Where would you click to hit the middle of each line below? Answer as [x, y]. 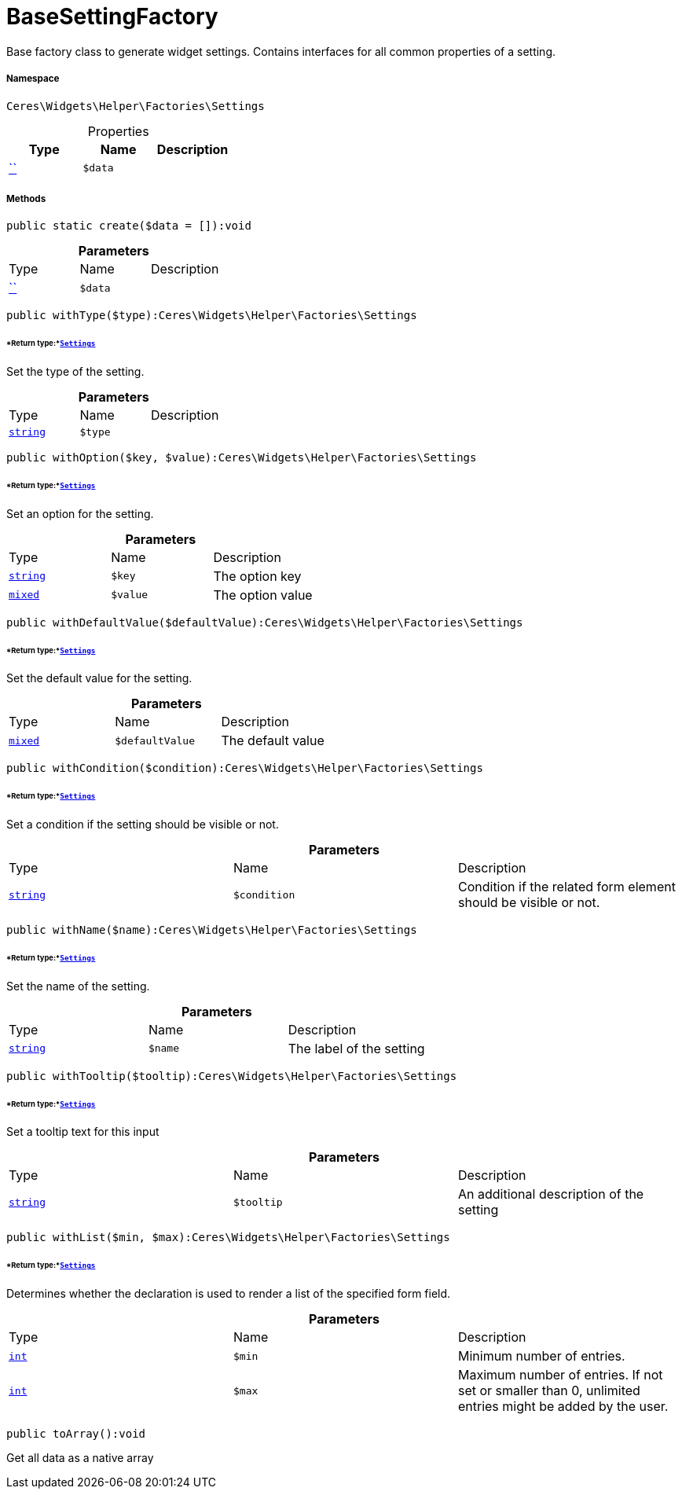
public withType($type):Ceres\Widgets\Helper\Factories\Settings [212, 316]
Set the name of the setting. [78, 986]
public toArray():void [76, 1434]
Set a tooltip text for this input [83, 1132]
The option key [257, 576]
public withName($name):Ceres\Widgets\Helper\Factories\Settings [212, 930]
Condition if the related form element [566, 887]
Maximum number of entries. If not [560, 1375]
